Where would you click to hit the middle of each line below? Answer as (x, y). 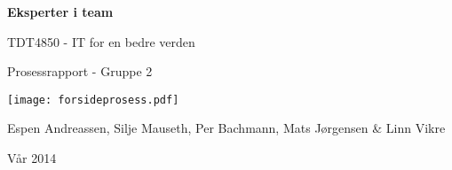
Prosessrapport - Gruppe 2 (80, 71)
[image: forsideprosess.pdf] (93, 100)
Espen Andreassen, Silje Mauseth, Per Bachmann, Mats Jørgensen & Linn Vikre (226, 128)
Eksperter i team (60, 12)
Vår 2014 (32, 158)
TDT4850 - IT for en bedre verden (101, 41)
